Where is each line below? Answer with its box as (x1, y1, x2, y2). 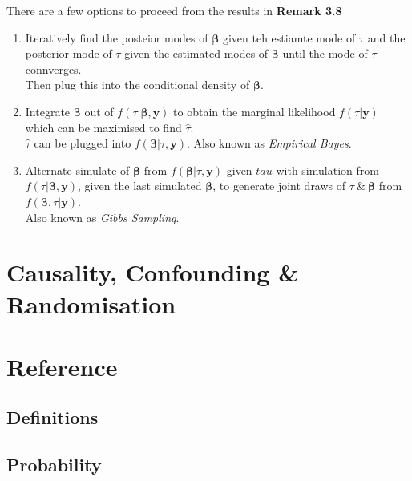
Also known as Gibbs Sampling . (25, 208, 180, 225)
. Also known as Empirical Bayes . (187, 135, 352, 152)
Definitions (6, 405, 99, 430)
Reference (6, 350, 118, 382)
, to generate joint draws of (212, 177, 346, 194)
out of (84, 103, 114, 119)
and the (367, 29, 406, 46)
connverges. (25, 60, 82, 77)
